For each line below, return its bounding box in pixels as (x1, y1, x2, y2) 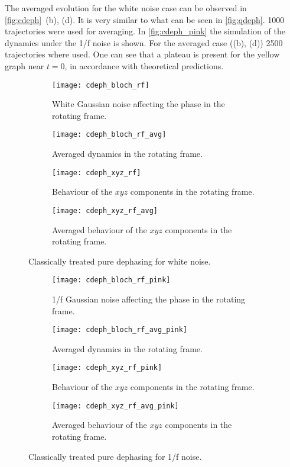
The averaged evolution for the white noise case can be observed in (5, 2, 247, 14)
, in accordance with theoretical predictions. (64, 59, 224, 72)
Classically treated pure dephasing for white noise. (28, 255, 211, 267)
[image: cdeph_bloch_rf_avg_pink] (52, 326, 188, 334)
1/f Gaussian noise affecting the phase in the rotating (52, 293, 246, 305)
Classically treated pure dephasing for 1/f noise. (28, 450, 202, 462)
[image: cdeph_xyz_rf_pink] (52, 363, 162, 372)
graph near (5, 59, 44, 72)
